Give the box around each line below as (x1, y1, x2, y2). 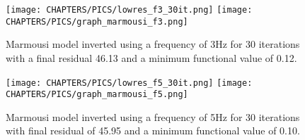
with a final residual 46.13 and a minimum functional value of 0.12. (6, 50, 297, 65)
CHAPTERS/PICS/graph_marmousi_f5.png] (6, 89, 188, 100)
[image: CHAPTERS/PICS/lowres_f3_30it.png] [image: (6, 5, 253, 15)
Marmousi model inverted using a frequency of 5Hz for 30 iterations (6, 109, 300, 124)
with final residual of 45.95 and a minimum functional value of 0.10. (6, 123, 300, 138)
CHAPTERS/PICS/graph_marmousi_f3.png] (6, 16, 188, 27)
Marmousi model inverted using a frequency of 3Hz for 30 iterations (6, 37, 300, 51)
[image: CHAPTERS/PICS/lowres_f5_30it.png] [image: (6, 77, 253, 88)
